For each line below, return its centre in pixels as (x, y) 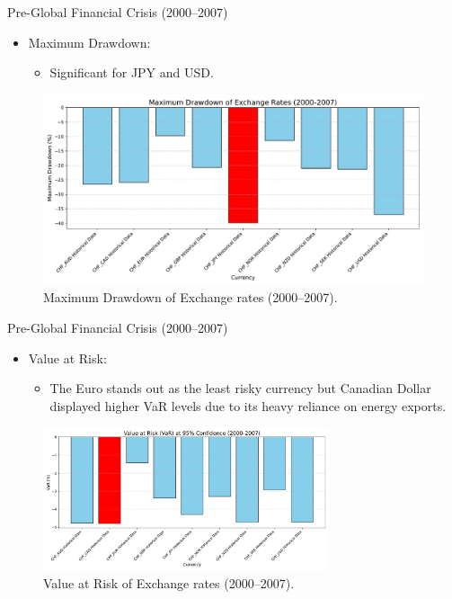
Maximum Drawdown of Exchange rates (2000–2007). (191, 297)
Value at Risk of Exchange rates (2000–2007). (169, 582)
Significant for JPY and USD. (132, 72)
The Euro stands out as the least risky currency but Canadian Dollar (240, 388)
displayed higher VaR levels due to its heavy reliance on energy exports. (248, 405)
